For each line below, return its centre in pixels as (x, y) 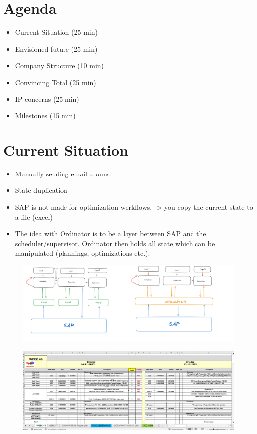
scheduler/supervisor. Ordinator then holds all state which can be (115, 243)
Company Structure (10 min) (60, 65)
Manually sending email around (63, 173)
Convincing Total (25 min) (56, 82)
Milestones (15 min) (45, 116)
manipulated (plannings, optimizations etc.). (83, 253)
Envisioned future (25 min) (56, 48)
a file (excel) (34, 217)
